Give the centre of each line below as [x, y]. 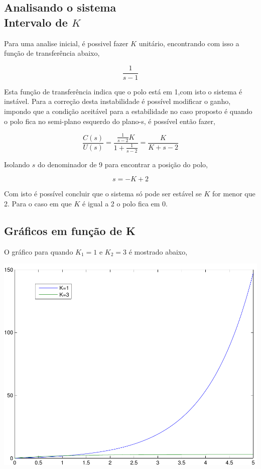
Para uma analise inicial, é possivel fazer [66, 43]
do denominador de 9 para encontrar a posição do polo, [122, 164]
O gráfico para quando [39, 251]
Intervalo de [36, 22]
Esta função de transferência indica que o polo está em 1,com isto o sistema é [123, 91]
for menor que [234, 194]
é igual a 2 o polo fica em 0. [125, 203]
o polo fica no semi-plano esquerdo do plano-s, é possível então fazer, [110, 121]
